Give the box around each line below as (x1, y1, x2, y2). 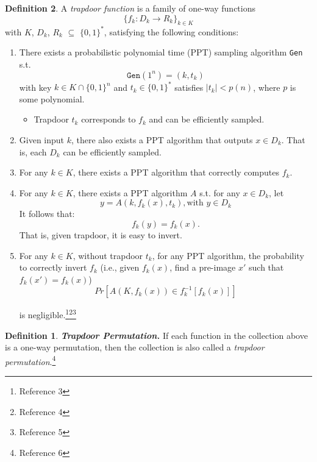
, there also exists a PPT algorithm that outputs (71, 133, 253, 146)
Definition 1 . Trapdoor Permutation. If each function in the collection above (5, 329, 308, 341)
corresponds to (81, 113, 136, 126)
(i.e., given (100, 261, 140, 274)
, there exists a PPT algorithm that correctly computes (73, 166, 279, 179)
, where (253, 80, 280, 93)
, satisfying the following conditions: (104, 25, 239, 38)
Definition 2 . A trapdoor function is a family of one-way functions (5, 2, 256, 14)
